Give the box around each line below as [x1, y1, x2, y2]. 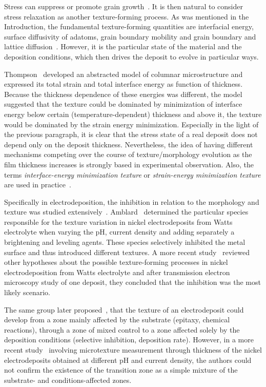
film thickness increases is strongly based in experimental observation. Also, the [4, 159, 254, 169]
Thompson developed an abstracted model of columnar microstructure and [4, 68, 243, 79]
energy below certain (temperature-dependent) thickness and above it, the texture [4, 108, 262, 119]
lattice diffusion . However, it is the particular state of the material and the [4, 41, 242, 52]
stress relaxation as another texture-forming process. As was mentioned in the [4, 11, 249, 22]
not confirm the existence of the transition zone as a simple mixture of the [4, 364, 238, 375]
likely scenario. [4, 287, 50, 298]
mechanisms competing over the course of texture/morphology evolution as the [4, 149, 252, 160]
